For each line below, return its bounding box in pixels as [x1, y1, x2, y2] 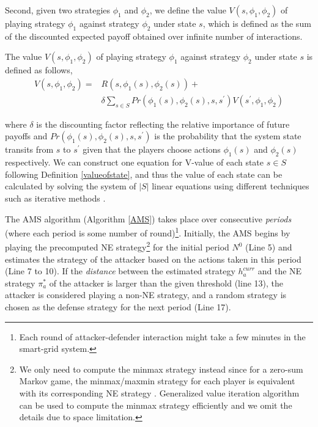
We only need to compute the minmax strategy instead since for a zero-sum [19, 362, 303, 375]
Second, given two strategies [5, 4, 111, 16]
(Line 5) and [245, 241, 292, 254]
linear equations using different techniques [152, 180, 309, 192]
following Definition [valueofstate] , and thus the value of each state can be [5, 167, 283, 180]
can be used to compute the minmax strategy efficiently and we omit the [19, 398, 292, 411]
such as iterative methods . [5, 192, 106, 205]
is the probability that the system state [154, 130, 301, 142]
